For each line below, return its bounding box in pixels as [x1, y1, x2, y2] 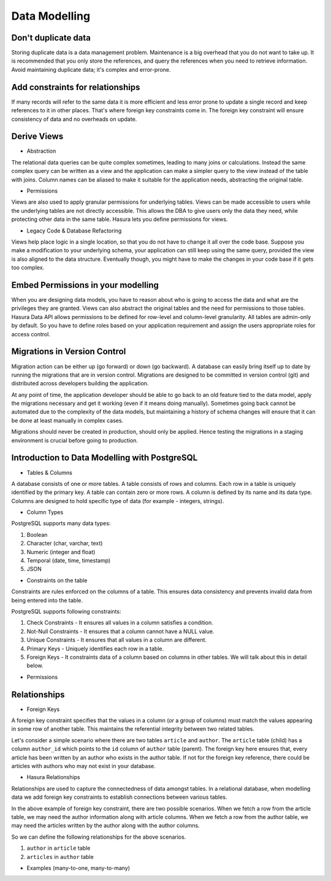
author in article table [26, 844, 91, 852]
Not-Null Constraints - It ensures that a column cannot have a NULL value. [26, 628, 215, 635]
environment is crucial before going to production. [11, 436, 138, 444]
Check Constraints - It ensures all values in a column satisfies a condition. [26, 619, 214, 626]
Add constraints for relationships [11, 82, 140, 92]
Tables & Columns [26, 469, 73, 476]
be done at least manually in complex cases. [11, 417, 124, 424]
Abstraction [26, 147, 56, 155]
